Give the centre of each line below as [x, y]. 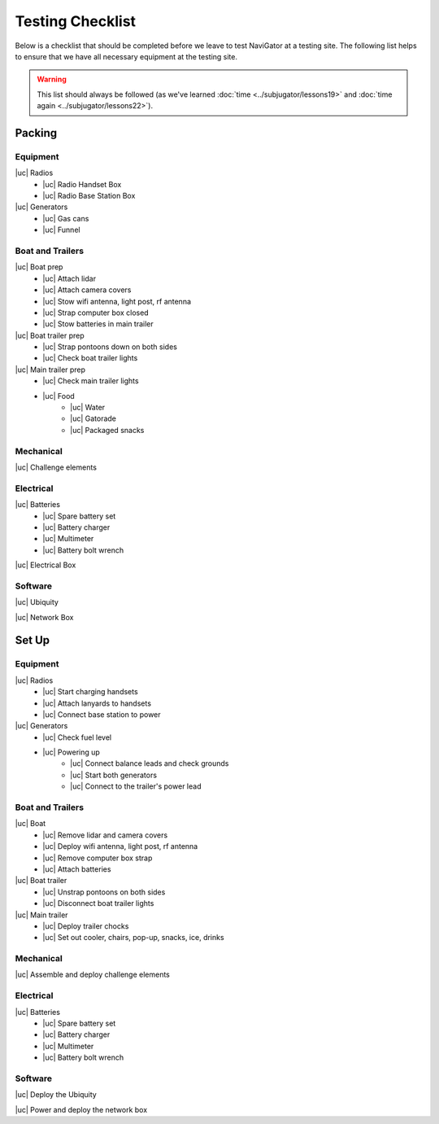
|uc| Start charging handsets [90, 692]
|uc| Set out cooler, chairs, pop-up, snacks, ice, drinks [133, 938]
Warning [52, 79]
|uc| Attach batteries [77, 869]
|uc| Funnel [61, 230]
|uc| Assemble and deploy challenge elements [93, 975]
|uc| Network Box [44, 617]
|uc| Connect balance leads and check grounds [150, 763]
